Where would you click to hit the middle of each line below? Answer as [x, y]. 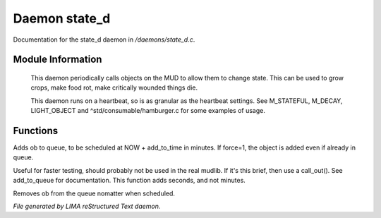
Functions [36, 131]
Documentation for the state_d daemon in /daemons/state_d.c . [104, 40]
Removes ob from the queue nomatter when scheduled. [94, 193]
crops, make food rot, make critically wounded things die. [114, 87]
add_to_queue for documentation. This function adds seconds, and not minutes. [129, 181]
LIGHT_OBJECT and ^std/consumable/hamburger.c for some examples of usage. [148, 111]
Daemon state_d [62, 18]
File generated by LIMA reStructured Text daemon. [87, 206]
